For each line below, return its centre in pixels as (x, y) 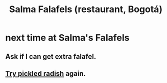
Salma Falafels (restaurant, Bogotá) (86, 9)
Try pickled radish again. (45, 74)
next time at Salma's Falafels (67, 38)
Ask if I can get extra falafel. (51, 56)
